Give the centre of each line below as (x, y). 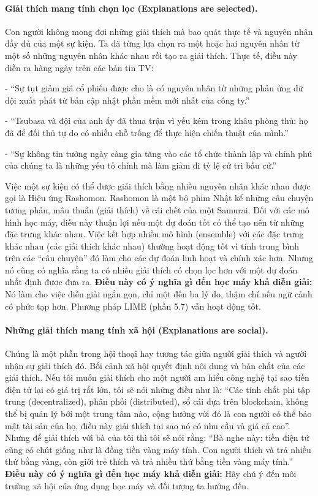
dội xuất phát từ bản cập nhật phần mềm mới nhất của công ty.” (127, 100)
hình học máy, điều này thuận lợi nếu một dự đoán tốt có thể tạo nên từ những (155, 222)
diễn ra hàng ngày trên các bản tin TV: (79, 67)
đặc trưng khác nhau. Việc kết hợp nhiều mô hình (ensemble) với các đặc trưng (154, 234)
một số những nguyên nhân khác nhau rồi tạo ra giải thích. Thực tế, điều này (151, 55)
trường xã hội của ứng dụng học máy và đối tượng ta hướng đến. (127, 485)
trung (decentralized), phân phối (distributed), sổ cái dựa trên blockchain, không (157, 401)
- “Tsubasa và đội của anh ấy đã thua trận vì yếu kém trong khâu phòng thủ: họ (157, 120)
